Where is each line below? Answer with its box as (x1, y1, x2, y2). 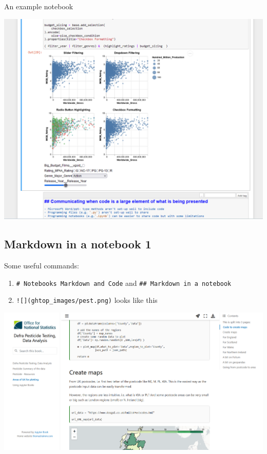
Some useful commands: (4, 260, 79, 271)
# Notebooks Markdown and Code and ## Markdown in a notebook (16, 277, 232, 288)
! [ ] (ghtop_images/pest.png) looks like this (16, 295, 158, 305)
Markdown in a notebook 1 (4, 236, 151, 252)
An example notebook (4, 1, 73, 11)
